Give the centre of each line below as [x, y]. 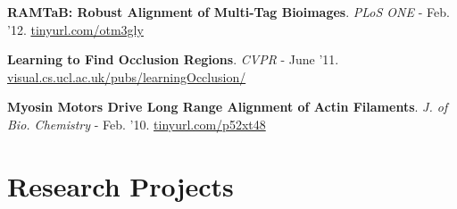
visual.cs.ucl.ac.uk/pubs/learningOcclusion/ [127, 76]
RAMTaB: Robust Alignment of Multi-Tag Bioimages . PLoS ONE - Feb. [228, 12]
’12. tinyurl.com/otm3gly [75, 29]
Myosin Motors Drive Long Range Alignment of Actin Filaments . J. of [228, 107]
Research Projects [120, 185]
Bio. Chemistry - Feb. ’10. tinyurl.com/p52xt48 [137, 124]
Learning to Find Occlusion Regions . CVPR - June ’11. [173, 59]
